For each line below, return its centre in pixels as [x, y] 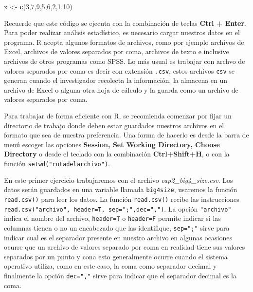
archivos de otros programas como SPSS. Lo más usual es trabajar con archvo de [125, 61]
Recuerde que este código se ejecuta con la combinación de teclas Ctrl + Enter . [125, 23]
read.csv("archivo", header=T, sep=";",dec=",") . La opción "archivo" [118, 208]
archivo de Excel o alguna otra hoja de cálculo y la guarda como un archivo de [121, 89]
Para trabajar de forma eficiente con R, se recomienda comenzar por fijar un [118, 116]
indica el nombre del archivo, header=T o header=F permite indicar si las [112, 218]
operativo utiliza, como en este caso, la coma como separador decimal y [110, 266]
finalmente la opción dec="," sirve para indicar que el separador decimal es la [120, 275]
